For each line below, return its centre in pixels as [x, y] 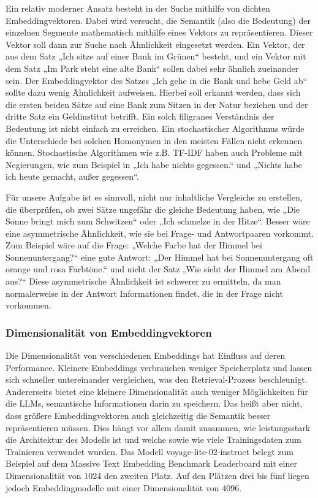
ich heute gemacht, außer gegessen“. [72, 176]
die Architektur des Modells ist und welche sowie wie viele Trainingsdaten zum [153, 439]
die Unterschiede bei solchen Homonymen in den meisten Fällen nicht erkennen [154, 140]
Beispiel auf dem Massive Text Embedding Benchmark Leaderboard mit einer [151, 463]
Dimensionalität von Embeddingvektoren [109, 332]
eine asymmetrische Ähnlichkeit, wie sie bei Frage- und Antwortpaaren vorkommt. [160, 233]
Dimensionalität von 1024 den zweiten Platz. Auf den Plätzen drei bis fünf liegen [157, 475]
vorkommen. [28, 305]
